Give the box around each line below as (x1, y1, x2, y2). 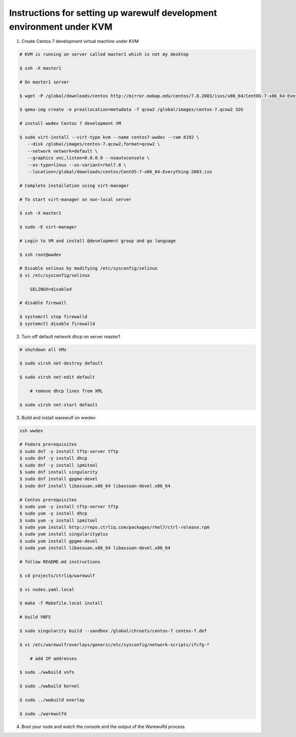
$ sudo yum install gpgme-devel (19, 538, 98, 544)
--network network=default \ (27, 148, 98, 154)
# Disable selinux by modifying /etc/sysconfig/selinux (19, 265, 158, 271)
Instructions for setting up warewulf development (9, 7, 217, 18)
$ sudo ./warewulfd (19, 711, 67, 716)
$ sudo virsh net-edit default (19, 374, 96, 380)
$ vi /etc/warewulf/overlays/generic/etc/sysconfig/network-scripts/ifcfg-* (19, 642, 210, 647)
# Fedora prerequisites (19, 442, 77, 447)
